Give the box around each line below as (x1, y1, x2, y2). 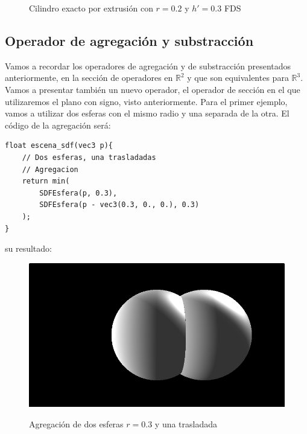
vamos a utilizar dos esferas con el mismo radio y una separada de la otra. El (5, 107, 290, 120)
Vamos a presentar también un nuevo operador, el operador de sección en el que (5, 83, 300, 95)
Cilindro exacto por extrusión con (29, 2, 153, 14)
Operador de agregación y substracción (5, 31, 254, 49)
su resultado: (5, 242, 52, 255)
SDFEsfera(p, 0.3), (39, 188, 118, 197)
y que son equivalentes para (187, 71, 289, 84)
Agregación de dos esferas (29, 417, 124, 430)
